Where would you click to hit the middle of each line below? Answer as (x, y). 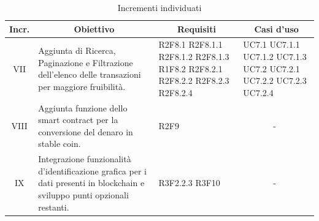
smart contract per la (78, 120)
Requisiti (196, 28)
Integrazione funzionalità (85, 159)
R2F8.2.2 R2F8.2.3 (194, 81)
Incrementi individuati (159, 7)
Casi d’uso (276, 28)
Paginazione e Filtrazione (86, 62)
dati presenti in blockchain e (91, 183)
